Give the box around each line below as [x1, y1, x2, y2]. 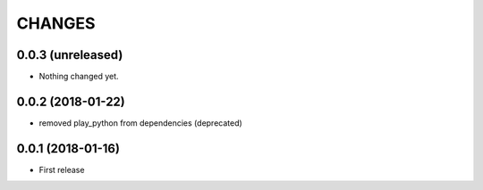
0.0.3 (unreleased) [16, 47, 123, 62]
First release [38, 164, 85, 175]
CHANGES [16, 13, 96, 33]
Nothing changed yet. [38, 71, 120, 82]
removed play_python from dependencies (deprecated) [38, 117, 243, 128]
